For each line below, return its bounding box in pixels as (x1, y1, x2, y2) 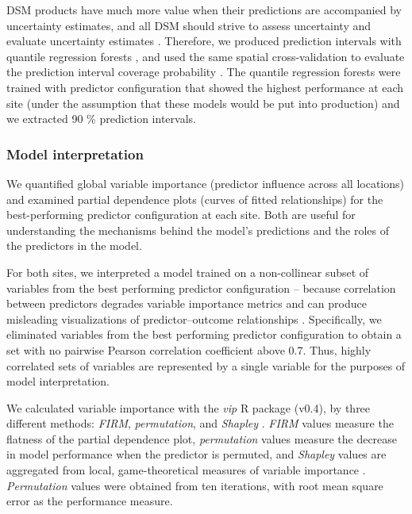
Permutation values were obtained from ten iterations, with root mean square (6, 477, 383, 493)
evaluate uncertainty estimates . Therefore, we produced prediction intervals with (6, 33, 402, 49)
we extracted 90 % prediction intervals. (6, 110, 196, 127)
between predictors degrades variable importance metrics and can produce (6, 295, 367, 312)
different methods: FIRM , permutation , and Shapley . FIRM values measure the (6, 415, 394, 432)
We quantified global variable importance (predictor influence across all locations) (6, 175, 404, 191)
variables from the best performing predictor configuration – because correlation (6, 279, 396, 296)
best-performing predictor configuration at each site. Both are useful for (6, 206, 356, 223)
